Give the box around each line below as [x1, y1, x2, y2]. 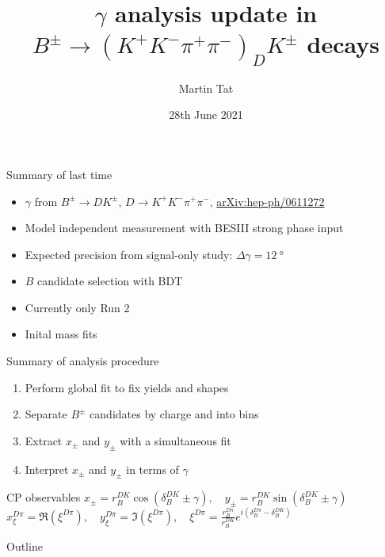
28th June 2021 [169, 106, 243, 123]
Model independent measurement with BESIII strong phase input [25, 219, 344, 236]
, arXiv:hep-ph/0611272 [209, 193, 325, 209]
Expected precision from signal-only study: [25, 246, 233, 262]
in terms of [126, 460, 179, 477]
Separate [25, 406, 67, 422]
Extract [25, 432, 63, 448]
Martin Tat [178, 79, 234, 96]
